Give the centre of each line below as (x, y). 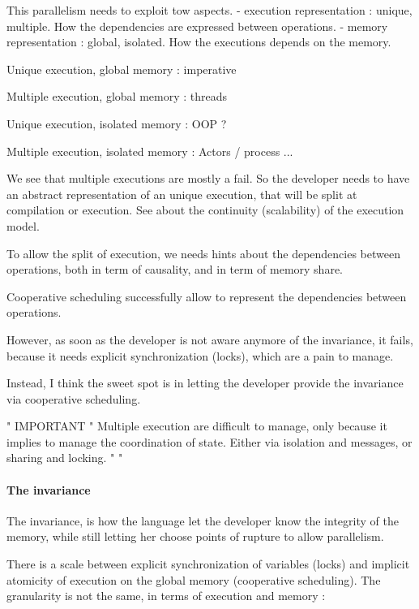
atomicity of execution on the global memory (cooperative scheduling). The (194, 579)
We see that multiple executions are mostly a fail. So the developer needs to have (208, 178)
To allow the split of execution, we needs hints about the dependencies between (203, 253)
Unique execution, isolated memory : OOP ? (117, 123)
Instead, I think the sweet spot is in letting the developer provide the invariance (205, 383)
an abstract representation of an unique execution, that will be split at (182, 194)
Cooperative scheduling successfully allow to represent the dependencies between (207, 296)
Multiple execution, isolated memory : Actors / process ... (150, 151)
